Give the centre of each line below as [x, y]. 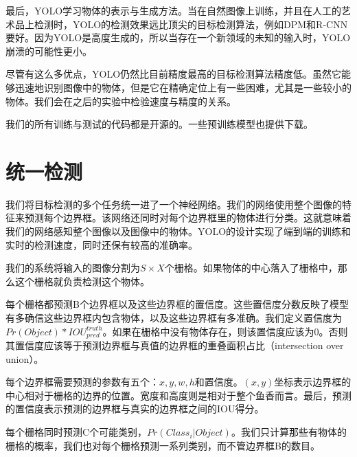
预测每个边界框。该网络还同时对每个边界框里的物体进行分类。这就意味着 [188, 218]
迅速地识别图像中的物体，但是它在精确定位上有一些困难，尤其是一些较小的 [183, 87]
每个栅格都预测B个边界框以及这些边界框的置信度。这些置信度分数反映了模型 [177, 304]
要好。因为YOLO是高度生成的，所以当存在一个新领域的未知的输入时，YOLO [178, 37]
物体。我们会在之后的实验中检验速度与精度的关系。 [121, 101]
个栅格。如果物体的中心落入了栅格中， [251, 268]
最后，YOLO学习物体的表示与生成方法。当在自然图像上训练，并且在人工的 [174, 10]
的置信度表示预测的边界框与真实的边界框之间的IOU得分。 [135, 409]
